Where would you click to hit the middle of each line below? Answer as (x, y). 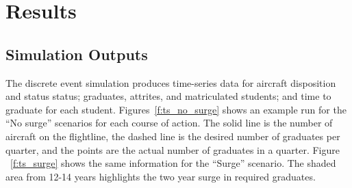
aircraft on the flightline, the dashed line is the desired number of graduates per (173, 136)
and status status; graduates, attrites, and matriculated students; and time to (168, 96)
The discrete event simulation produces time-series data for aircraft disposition (171, 82)
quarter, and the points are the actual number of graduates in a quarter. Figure (173, 149)
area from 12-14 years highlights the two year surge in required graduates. (161, 176)
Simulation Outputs (77, 54)
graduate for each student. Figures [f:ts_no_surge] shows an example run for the (176, 109)
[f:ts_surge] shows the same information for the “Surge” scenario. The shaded (173, 163)
